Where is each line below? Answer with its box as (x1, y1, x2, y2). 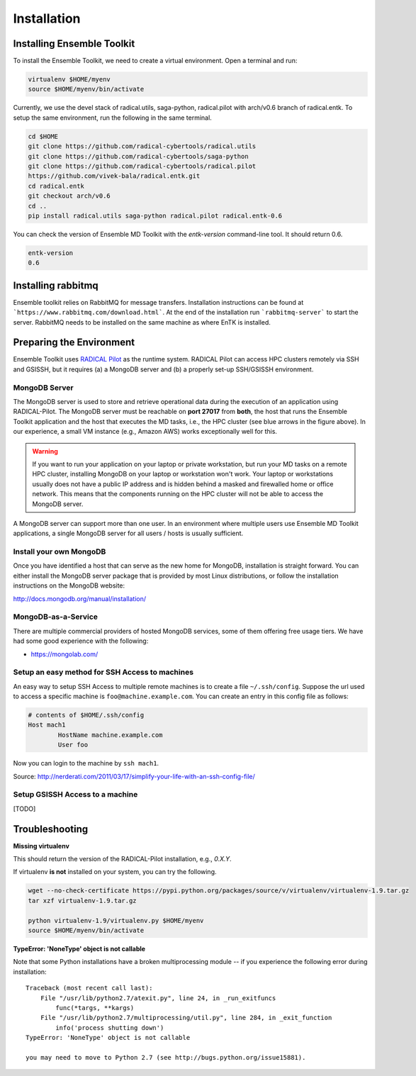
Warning (32, 447, 58, 455)
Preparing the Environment (13, 337, 135, 349)
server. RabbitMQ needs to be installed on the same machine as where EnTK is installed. (13, 318, 271, 326)
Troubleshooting (13, 823, 89, 835)
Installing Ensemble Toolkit (13, 38, 135, 50)
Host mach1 (28, 721, 66, 729)
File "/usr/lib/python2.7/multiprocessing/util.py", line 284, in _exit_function (40, 1014, 332, 1022)
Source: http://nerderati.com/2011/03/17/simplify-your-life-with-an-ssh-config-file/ (13, 772, 255, 780)
